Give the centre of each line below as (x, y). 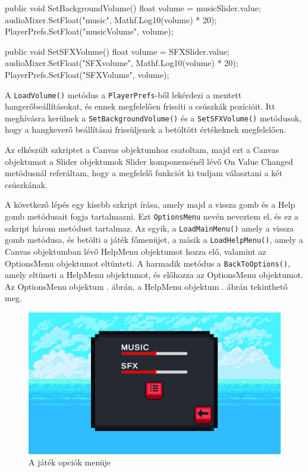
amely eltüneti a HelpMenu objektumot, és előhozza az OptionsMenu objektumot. (154, 275)
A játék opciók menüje (70, 462)
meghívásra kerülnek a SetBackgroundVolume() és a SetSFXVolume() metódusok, (153, 118)
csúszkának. (26, 184)
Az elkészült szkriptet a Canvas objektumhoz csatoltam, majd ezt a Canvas (142, 150)
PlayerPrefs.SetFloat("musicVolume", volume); (89, 31)
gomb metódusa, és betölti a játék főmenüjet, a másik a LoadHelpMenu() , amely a (154, 240)
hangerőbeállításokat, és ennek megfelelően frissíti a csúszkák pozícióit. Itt (140, 106)
